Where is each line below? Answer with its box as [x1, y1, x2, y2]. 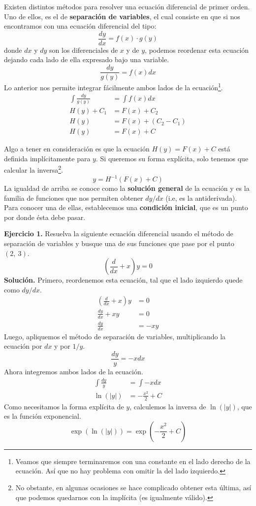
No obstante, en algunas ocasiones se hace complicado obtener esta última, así [15, 482, 252, 493]
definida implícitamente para [4, 153, 91, 163]
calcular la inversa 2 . [4, 163, 63, 175]
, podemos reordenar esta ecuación [145, 44, 249, 55]
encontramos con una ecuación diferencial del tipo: [4, 21, 157, 31]
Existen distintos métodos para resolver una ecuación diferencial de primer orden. [4, 1, 250, 11]
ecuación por [4, 341, 42, 351]
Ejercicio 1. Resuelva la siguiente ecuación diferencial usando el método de [4, 228, 233, 239]
